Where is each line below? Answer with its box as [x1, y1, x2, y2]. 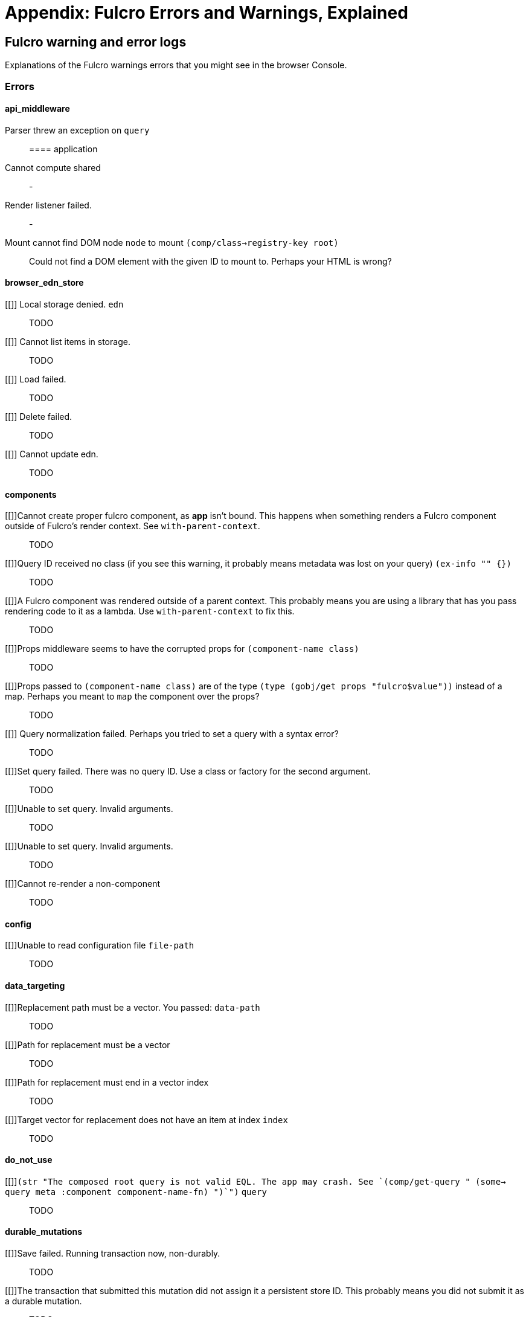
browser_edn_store [5, 277, 84, 288]
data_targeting [5, 981, 65, 991]
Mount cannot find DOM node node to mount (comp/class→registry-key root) [5, 237, 339, 248]
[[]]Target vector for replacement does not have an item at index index [5, 1114, 288, 1125]
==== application [29, 143, 98, 154]
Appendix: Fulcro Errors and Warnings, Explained [5, 2, 408, 23]
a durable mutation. [5, 1296, 82, 1307]
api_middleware [5, 103, 70, 114]
